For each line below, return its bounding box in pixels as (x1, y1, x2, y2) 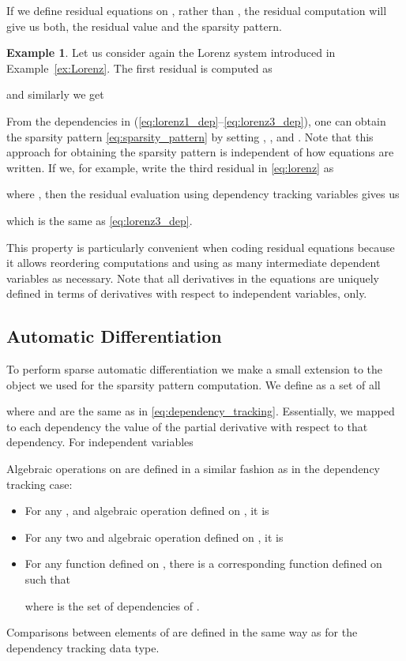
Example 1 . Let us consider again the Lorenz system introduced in (6, 44, 336, 61)
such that (24, 571, 71, 588)
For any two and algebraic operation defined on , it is (24, 528, 284, 545)
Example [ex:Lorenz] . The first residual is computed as (6, 59, 273, 76)
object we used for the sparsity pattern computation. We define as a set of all (6, 376, 381, 392)
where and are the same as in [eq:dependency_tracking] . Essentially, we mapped (6, 403, 395, 419)
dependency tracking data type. (6, 639, 160, 655)
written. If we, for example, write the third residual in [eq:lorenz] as (6, 159, 334, 175)
